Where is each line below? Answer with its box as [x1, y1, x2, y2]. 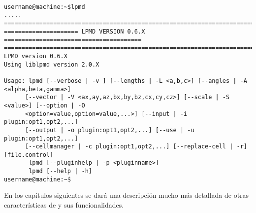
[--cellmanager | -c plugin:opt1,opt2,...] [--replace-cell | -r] [25, 143, 247, 150]
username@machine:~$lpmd [4, 3, 85, 10]
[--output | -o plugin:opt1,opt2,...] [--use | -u [25, 126, 194, 134]
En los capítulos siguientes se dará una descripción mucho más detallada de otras [4, 190, 249, 200]
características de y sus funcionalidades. [4, 200, 124, 210]
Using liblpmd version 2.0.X [4, 61, 99, 68]
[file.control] [4, 151, 54, 158]
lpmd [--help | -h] [29, 168, 92, 175]
